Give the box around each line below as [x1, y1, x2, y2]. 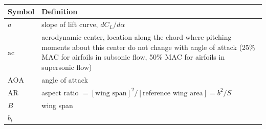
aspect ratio [41, 87, 79, 97]
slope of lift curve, [41, 19, 98, 30]
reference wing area [142, 89, 203, 97]
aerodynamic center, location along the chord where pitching [41, 32, 232, 42]
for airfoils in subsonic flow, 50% [61, 51, 163, 62]
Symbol [8, 6, 35, 16]
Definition [41, 6, 78, 16]
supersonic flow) [41, 61, 92, 72]
